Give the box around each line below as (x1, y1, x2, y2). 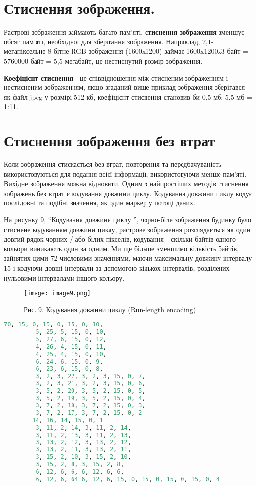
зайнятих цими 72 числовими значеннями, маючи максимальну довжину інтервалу (4, 253, 252, 263)
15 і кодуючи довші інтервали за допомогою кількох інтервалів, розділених (4, 262, 230, 273)
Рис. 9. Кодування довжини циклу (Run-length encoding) (24, 304, 196, 314)
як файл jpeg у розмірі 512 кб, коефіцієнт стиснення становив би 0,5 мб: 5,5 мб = (4, 91, 252, 102)
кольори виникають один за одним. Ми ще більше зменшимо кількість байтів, (4, 243, 239, 253)
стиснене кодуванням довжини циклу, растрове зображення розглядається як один (4, 224, 251, 234)
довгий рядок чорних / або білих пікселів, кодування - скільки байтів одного (4, 234, 236, 244)
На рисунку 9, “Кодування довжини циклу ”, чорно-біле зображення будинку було (4, 214, 251, 224)
